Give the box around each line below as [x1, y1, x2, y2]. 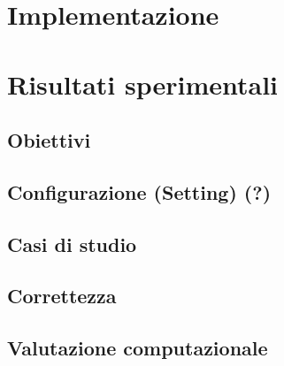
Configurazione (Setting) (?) [7, 178, 272, 205]
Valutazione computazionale [7, 334, 268, 362]
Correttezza [7, 282, 117, 309]
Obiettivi [7, 126, 91, 154]
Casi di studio [7, 230, 137, 257]
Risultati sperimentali [7, 65, 279, 102]
